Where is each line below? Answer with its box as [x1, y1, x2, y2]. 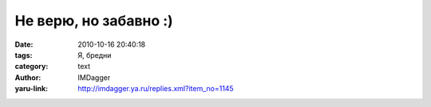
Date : [14, 40, 34, 49]
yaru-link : [14, 84, 48, 94]
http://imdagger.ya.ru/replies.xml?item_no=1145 [77, 84, 235, 94]
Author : [14, 72, 42, 82]
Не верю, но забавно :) [14, 12, 173, 29]
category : [14, 62, 49, 71]
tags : [14, 50, 33, 59]
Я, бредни [77, 50, 112, 59]
